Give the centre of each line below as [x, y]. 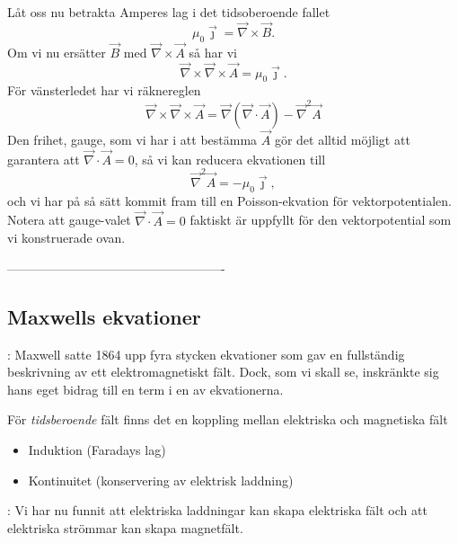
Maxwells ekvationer [104, 316]
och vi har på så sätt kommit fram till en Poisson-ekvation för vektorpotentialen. [229, 200]
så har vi [213, 52]
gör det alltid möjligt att [342, 139]
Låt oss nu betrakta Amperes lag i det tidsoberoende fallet [169, 12]
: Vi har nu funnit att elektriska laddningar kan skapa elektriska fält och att [217, 510]
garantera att [44, 159]
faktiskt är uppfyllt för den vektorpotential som [321, 220]
